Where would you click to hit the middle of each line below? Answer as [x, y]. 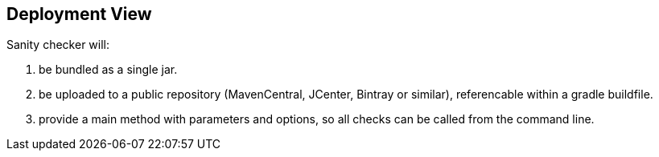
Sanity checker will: [58, 45]
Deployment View [79, 14]
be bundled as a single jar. [108, 70]
